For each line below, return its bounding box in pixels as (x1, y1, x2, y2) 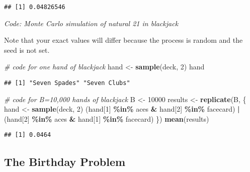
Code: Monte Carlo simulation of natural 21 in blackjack (4, 18, 179, 28)
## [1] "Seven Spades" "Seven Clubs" (4, 79, 130, 87)
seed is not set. (4, 44, 50, 55)
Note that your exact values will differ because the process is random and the (4, 35, 243, 45)
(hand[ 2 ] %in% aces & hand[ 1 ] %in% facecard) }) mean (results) (4, 113, 209, 124)
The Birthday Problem (4, 153, 126, 169)
